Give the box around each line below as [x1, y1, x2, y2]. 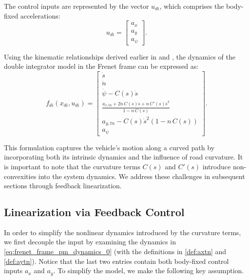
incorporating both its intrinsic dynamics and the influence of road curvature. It [4, 152, 243, 162]
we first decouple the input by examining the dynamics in [4, 237, 176, 247]
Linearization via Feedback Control [4, 204, 185, 220]
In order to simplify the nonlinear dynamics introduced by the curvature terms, [4, 227, 241, 237]
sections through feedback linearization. [4, 180, 122, 191]
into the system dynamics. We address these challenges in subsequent [38, 171, 245, 181]
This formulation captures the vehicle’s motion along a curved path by [4, 142, 215, 152]
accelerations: [20, 10, 60, 20]
